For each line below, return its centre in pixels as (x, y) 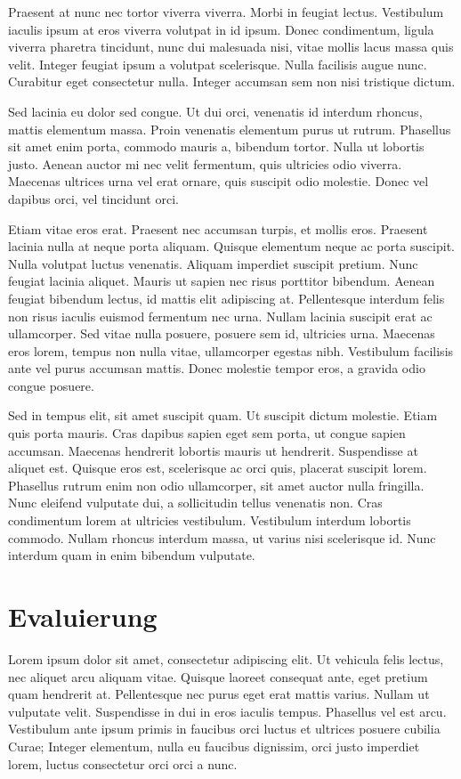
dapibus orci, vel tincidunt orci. (93, 198)
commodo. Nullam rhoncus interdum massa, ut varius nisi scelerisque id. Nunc (222, 537)
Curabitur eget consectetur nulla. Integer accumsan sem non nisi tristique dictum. (232, 81)
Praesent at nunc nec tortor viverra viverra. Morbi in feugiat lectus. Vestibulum (226, 12)
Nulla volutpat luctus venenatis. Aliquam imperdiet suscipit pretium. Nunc (213, 263)
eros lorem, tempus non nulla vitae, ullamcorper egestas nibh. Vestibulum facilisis (231, 350)
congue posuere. (51, 385)
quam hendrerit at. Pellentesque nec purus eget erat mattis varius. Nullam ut (219, 694)
